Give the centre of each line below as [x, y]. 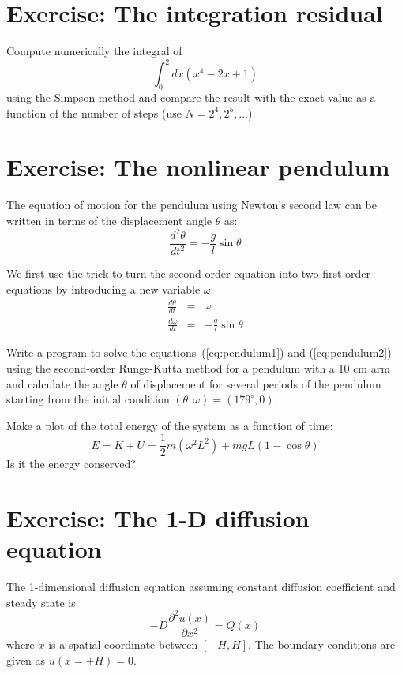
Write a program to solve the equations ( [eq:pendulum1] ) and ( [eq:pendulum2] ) [199, 352]
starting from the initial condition [88, 399]
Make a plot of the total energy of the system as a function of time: [170, 425]
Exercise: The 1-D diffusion [158, 518]
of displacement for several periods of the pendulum [256, 383]
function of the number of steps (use [94, 112]
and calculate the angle [62, 383]
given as [26, 659]
